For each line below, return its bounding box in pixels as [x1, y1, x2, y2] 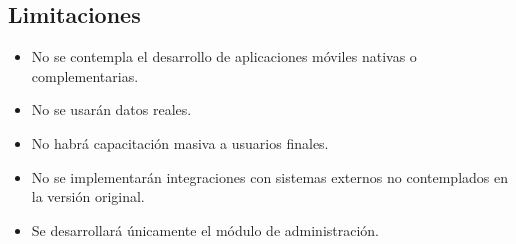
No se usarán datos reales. [31, 99, 192, 120]
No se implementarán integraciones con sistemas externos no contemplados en [31, 166, 508, 187]
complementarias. [31, 65, 139, 86]
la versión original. [31, 186, 145, 207]
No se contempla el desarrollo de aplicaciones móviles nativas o [31, 46, 417, 67]
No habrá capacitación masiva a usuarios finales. [31, 132, 329, 153]
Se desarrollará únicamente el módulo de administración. [31, 219, 380, 240]
